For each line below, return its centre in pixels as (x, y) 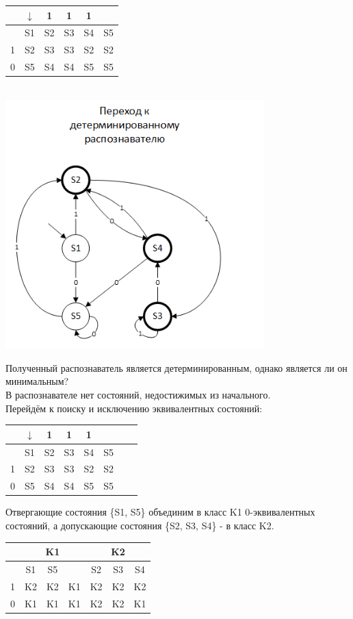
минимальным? (37, 381)
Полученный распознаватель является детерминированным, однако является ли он (176, 367)
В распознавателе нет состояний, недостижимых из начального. (138, 395)
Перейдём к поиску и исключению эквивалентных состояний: (134, 408)
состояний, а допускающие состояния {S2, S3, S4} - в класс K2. (140, 525)
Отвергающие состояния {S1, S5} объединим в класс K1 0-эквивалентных (160, 512)
